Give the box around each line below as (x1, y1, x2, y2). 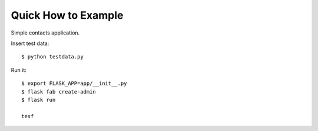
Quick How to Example (11, 9, 124, 22)
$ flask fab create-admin (21, 88, 97, 95)
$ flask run (21, 96, 56, 103)
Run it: (11, 66, 26, 73)
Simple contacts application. (11, 29, 80, 36)
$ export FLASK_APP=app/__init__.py (21, 80, 127, 87)
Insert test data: (11, 40, 49, 47)
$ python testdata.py (21, 53, 84, 60)
